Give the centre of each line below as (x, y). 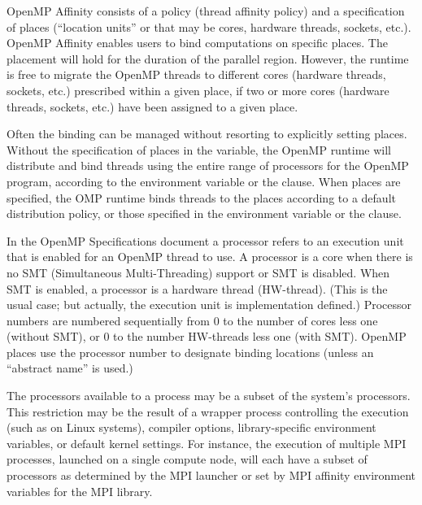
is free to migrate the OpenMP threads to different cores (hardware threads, (196, 74)
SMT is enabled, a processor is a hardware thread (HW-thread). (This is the (197, 288)
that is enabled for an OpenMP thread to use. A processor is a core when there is (210, 257)
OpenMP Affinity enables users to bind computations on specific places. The (197, 43)
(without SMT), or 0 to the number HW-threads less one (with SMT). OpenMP (207, 336)
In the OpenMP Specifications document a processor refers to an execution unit (205, 240)
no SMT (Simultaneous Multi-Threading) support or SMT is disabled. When (198, 272)
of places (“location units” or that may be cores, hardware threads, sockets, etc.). (209, 26)
